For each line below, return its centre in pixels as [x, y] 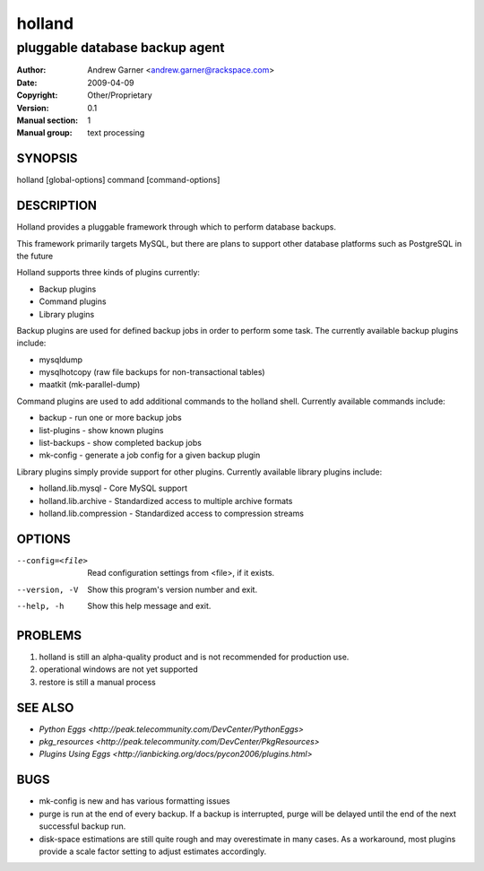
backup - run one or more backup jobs [111, 418]
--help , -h [40, 606]
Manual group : [44, 133]
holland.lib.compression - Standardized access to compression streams [172, 513]
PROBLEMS [49, 636]
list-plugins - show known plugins [101, 430]
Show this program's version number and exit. [173, 589]
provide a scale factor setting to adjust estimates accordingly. [153, 851]
